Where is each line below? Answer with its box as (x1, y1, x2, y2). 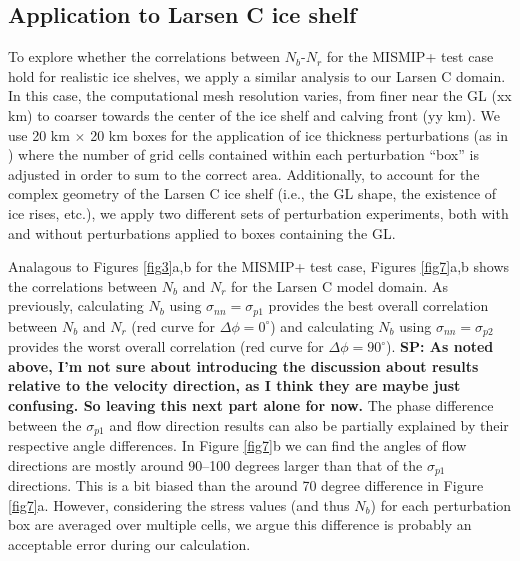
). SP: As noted (386, 336, 494, 357)
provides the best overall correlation (268, 295, 489, 316)
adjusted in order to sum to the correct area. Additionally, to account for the (8, 163, 480, 184)
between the (8, 414, 82, 435)
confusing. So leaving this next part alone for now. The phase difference (8, 395, 494, 416)
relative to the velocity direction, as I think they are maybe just (8, 375, 461, 396)
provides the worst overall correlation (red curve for (8, 336, 324, 357)
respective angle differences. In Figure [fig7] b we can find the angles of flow (8, 435, 467, 456)
